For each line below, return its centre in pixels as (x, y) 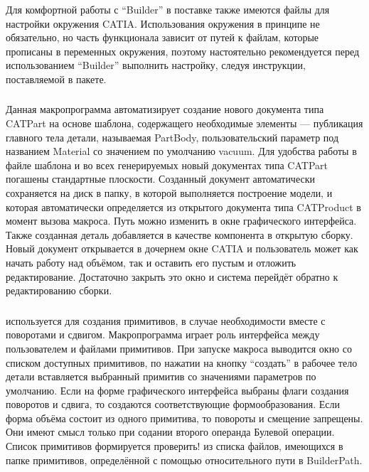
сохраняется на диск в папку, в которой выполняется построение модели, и (169, 193)
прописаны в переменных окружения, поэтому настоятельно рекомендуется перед (183, 51)
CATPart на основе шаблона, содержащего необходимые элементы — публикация (184, 123)
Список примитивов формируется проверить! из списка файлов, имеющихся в (175, 446)
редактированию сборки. (59, 290)
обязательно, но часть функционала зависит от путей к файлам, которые (162, 37)
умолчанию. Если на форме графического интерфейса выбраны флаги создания (177, 390)
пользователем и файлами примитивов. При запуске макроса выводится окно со (179, 348)
